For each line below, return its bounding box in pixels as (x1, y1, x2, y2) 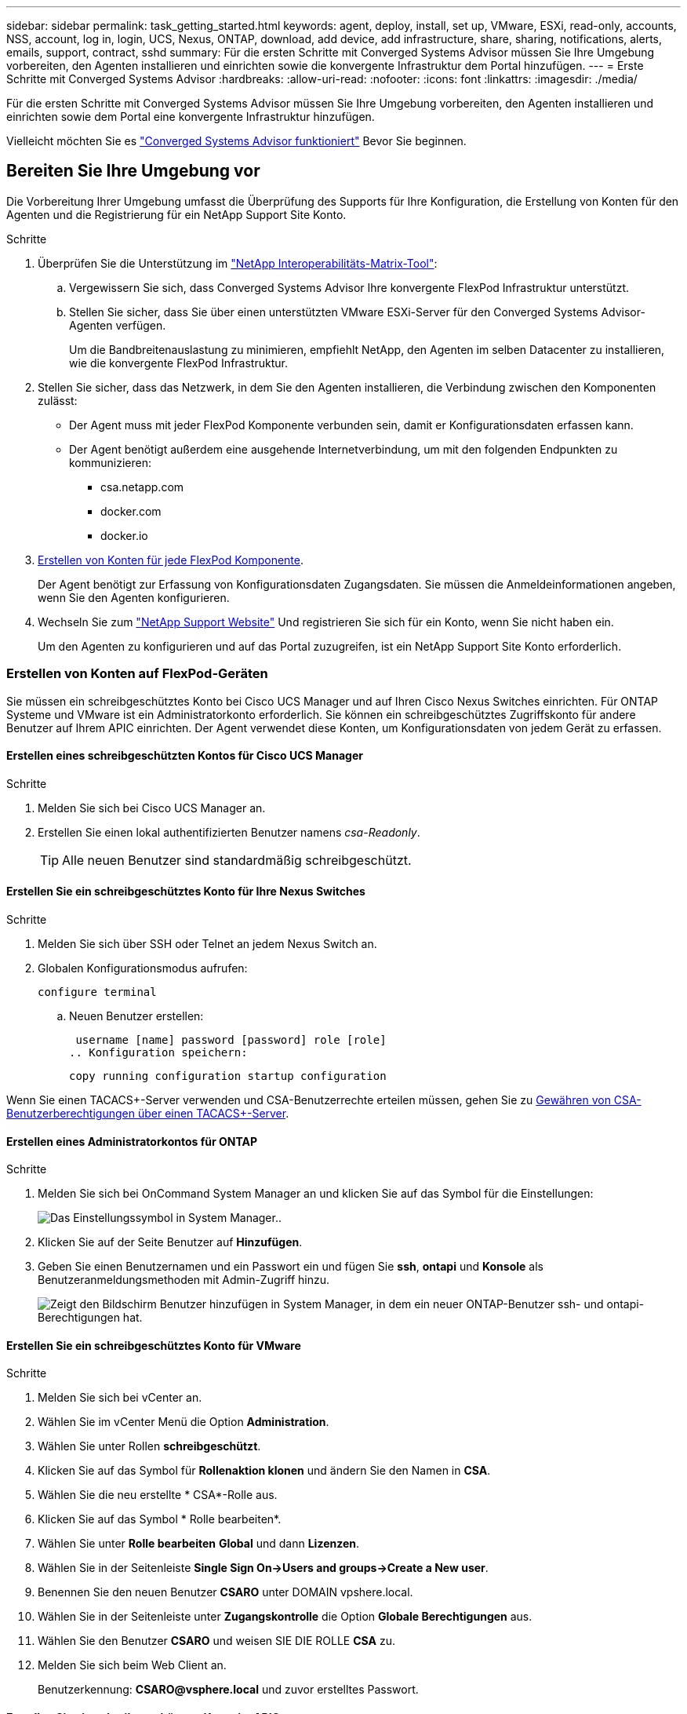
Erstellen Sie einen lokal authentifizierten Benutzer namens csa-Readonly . (38, 825, 420, 839)
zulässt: (38, 393, 78, 407)
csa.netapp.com (100, 480, 184, 494)
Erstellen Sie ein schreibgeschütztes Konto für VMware (6, 1338, 301, 1352)
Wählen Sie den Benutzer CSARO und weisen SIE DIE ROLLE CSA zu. (38, 1634, 395, 1648)
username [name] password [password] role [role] (75, 1034, 387, 1047)
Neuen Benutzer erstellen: (69, 1009, 204, 1023)
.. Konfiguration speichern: (69, 1046, 248, 1059)
